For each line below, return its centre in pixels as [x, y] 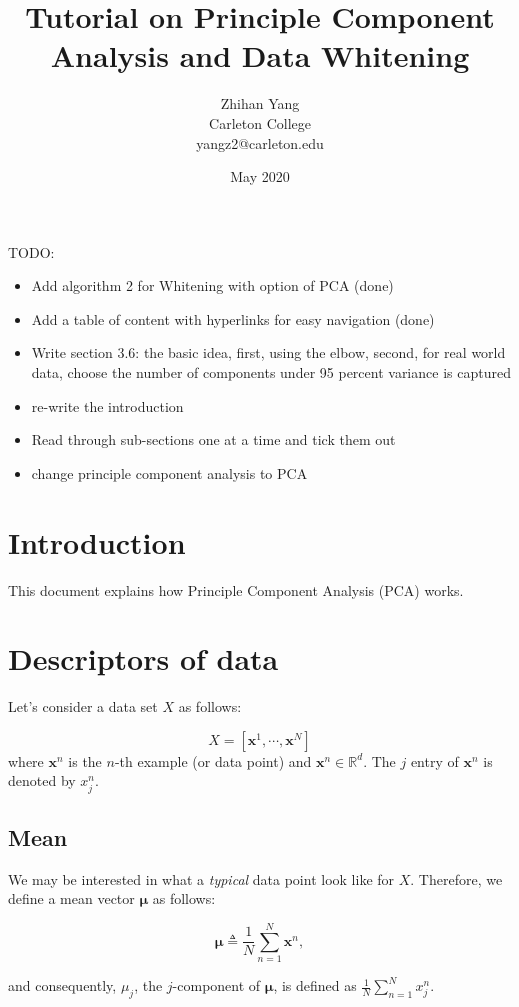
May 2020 [260, 176]
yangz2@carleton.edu [260, 142]
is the [85, 760]
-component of [216, 985]
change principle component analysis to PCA [169, 472]
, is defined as [315, 985]
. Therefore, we [456, 878]
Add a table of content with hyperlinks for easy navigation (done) [233, 318]
